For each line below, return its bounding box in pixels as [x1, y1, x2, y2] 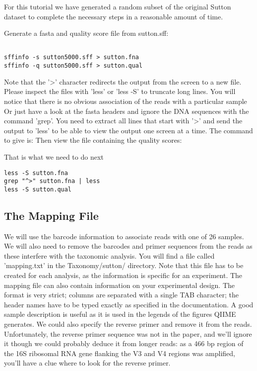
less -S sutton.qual [4, 185, 72, 193]
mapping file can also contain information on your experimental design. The [4, 279, 235, 290]
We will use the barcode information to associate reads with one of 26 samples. [4, 231, 244, 241]
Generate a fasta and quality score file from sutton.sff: [4, 28, 169, 38]
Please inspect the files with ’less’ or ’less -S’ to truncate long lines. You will [4, 86, 236, 96]
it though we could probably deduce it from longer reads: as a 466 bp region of [4, 338, 244, 349]
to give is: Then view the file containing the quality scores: [4, 135, 182, 145]
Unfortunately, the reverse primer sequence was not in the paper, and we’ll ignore [4, 328, 252, 339]
